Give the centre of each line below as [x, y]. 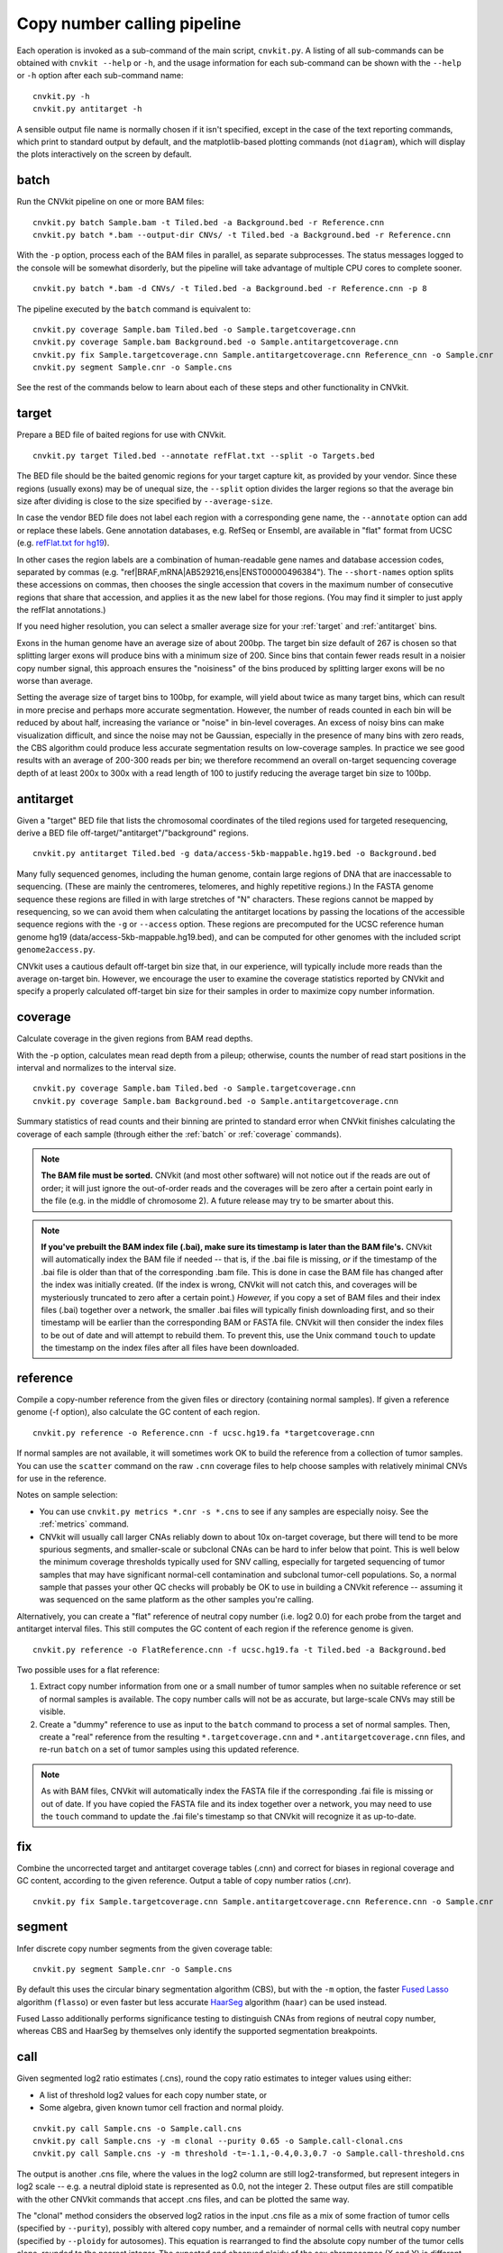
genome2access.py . [56, 950]
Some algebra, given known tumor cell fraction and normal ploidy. [161, 2108]
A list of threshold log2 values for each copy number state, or [153, 2094]
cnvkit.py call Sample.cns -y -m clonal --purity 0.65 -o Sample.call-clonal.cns [218, 2141]
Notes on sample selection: [67, 1495]
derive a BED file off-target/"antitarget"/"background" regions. [133, 833]
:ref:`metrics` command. [84, 1524]
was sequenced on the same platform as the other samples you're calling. [177, 1600]
